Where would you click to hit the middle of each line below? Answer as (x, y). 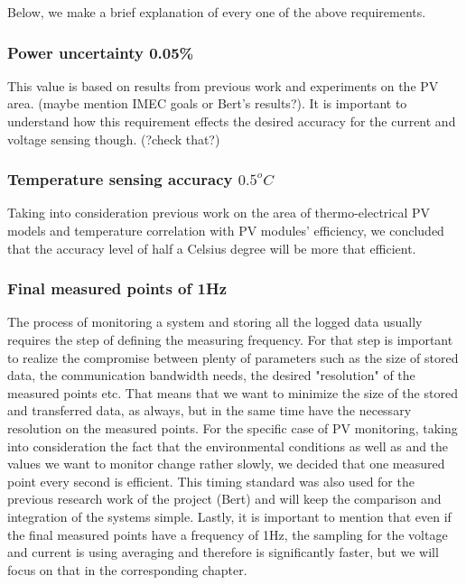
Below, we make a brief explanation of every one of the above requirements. (217, 12)
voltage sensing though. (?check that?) (114, 139)
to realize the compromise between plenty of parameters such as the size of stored (233, 357)
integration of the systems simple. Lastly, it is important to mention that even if (229, 516)
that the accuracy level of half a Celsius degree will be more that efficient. (212, 248)
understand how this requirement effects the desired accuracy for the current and (232, 121)
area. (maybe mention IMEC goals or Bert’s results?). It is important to (207, 103)
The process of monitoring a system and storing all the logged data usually (215, 322)
